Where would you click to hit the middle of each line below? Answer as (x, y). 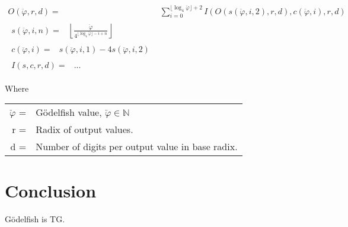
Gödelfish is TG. (35, 219)
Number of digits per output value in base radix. (137, 147)
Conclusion (51, 191)
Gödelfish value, (69, 112)
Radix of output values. (84, 129)
